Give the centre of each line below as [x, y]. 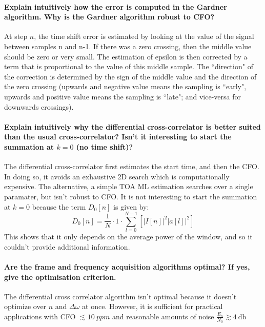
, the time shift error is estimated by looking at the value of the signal [144, 36]
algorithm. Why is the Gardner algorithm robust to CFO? [109, 17]
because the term [59, 206]
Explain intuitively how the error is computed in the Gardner [116, 6]
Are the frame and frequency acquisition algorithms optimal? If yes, [127, 267]
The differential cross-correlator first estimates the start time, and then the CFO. [132, 166]
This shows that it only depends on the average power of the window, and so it [128, 237]
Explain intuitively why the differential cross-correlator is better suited [132, 126]
